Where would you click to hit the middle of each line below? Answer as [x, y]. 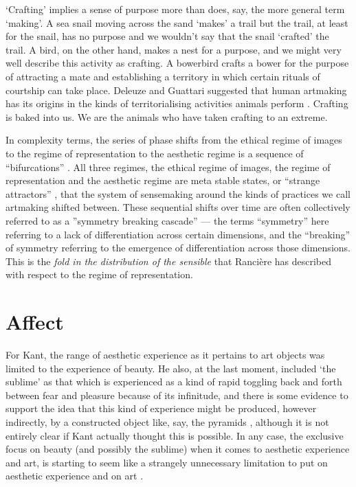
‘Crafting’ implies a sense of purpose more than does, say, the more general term [175, 9]
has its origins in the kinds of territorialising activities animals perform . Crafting [177, 103]
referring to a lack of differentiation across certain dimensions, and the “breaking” [178, 234]
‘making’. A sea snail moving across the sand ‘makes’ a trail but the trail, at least [177, 22]
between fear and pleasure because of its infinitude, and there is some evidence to [177, 395]
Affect [35, 322]
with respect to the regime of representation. [99, 274]
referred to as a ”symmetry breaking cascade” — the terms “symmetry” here [167, 220]
